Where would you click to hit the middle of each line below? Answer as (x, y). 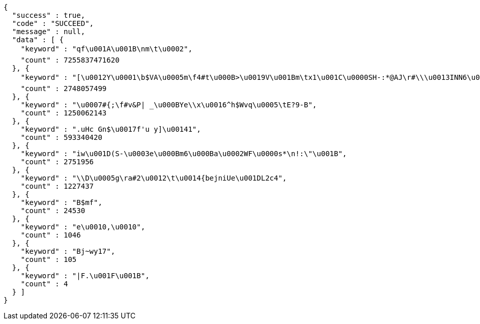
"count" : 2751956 (57, 162)
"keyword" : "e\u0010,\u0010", (83, 227)
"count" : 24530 (53, 211)
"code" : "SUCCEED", (53, 23)
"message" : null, (49, 32)
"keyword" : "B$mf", (61, 202)
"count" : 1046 (51, 235)
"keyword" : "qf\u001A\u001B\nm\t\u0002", (106, 49)
